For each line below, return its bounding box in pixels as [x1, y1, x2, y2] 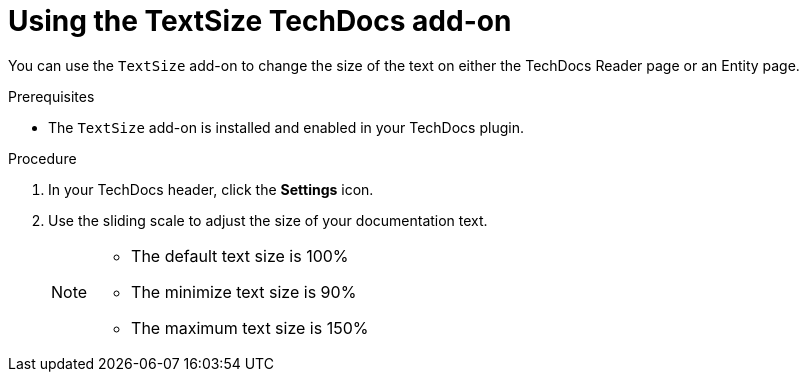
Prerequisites [8, 87, 95, 105]
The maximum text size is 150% [131, 317, 369, 338]
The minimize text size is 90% [131, 281, 357, 302]
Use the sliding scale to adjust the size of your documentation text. [48, 211, 488, 229]
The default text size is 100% [131, 245, 349, 266]
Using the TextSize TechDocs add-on [8, 4, 512, 38]
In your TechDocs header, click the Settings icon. [48, 180, 374, 198]
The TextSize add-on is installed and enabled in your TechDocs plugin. [48, 118, 524, 136]
